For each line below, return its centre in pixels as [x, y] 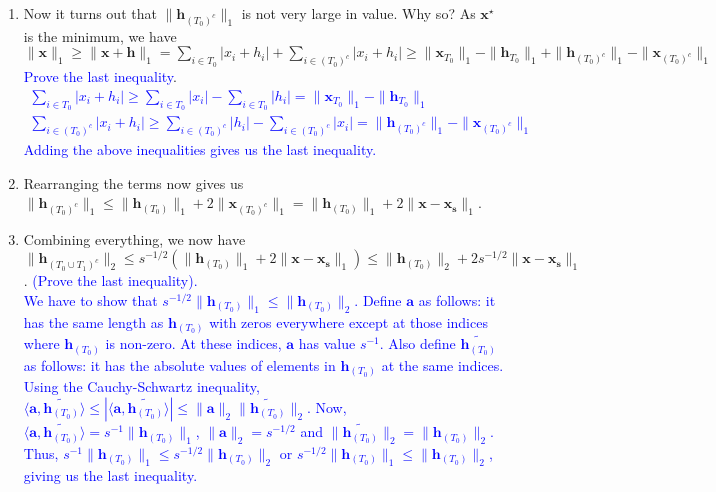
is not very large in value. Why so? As [358, 13]
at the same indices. [442, 364]
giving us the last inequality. [110, 474]
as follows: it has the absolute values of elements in [179, 364]
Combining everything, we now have [134, 238]
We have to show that [90, 299]
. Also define [417, 343]
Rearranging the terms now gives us [133, 182]
